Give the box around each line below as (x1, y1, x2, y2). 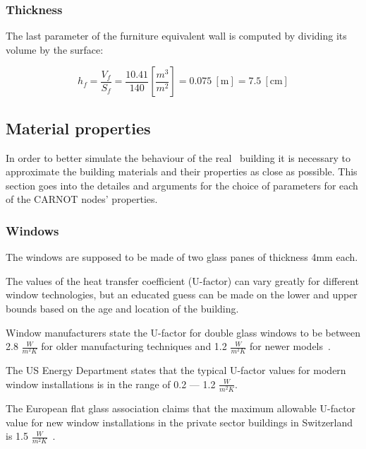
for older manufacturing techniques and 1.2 (41, 339, 227, 354)
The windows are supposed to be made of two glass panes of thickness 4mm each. (6, 250, 358, 264)
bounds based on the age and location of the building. (6, 301, 239, 315)
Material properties (6, 117, 151, 139)
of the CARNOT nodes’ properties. (6, 192, 158, 206)
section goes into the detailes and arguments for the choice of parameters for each (6, 177, 358, 192)
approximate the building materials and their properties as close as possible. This (6, 164, 358, 179)
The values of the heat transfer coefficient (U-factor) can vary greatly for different (6, 273, 359, 288)
